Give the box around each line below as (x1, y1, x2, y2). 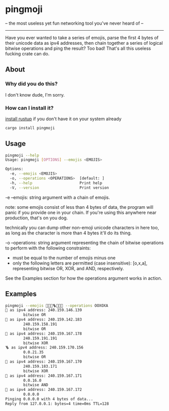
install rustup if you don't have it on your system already (5, 116, 122, 122)
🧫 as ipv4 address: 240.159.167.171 (5, 373, 82, 378)
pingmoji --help (5, 152, 39, 158)
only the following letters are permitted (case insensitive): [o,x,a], (12, 260, 147, 266)
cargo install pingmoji (5, 125, 55, 130)
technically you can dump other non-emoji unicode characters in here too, (5, 224, 159, 230)
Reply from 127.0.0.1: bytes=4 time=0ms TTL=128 (5, 401, 109, 406)
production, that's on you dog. (5, 215, 68, 221)
